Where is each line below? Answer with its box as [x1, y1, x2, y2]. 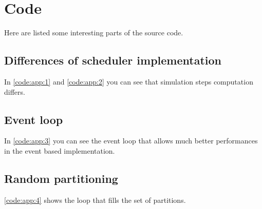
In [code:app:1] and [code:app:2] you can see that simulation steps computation [4, 76, 253, 87]
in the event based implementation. [4, 145, 115, 156]
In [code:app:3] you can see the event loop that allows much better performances [4, 135, 258, 146]
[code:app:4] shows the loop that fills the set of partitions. [4, 194, 186, 205]
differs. [4, 86, 25, 97]
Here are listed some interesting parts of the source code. [4, 27, 183, 38]
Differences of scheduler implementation [4, 52, 222, 68]
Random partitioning [4, 170, 118, 186]
